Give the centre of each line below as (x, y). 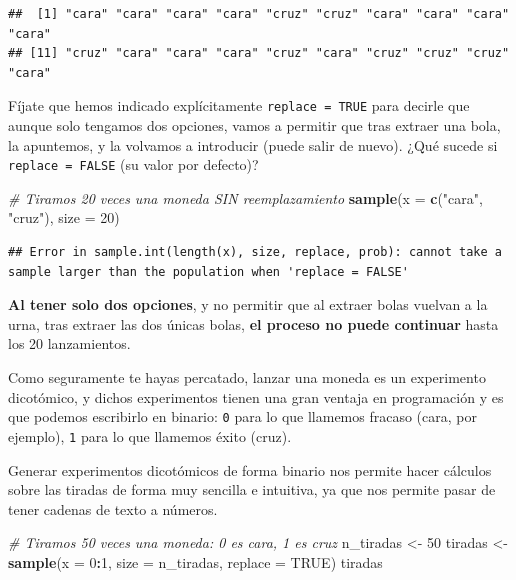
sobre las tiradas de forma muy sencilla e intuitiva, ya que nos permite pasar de (252, 489)
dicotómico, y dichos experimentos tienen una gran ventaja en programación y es (256, 396)
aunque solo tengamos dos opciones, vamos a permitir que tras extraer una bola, (254, 125)
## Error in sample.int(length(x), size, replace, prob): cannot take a (255, 252)
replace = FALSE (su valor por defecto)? (133, 164)
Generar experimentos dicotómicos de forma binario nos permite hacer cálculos (250, 469)
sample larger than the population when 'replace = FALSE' (208, 271)
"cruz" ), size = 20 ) (64, 217)
